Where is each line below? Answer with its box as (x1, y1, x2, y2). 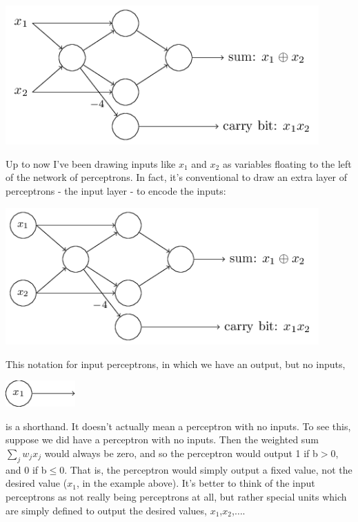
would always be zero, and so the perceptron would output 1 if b (44, 445, 318, 460)
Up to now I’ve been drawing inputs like (6, 156, 176, 171)
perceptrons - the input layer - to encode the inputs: (6, 184, 226, 198)
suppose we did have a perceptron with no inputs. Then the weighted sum (6, 432, 319, 447)
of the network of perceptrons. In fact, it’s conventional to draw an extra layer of (6, 170, 348, 184)
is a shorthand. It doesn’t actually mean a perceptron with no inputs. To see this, (6, 418, 351, 433)
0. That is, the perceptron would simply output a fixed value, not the (59, 462, 352, 476)
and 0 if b (6, 462, 47, 476)
